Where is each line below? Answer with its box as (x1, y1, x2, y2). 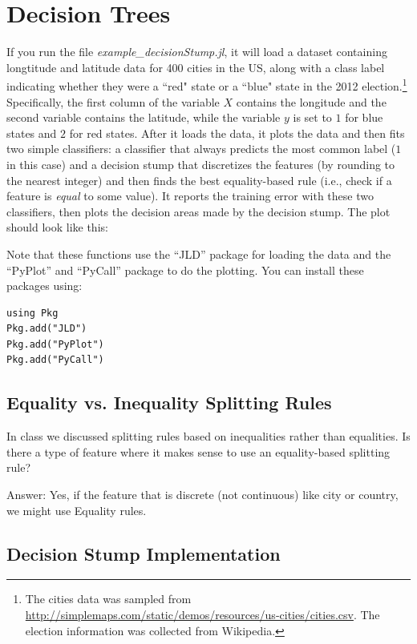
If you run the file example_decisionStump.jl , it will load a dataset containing (6, 43, 387, 60)
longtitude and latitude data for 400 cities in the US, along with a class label (6, 58, 385, 75)
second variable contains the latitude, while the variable (6, 109, 281, 126)
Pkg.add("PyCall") (6, 354, 104, 366)
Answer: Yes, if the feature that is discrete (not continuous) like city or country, (6, 486, 399, 503)
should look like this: (6, 219, 108, 235)
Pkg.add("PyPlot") (6, 338, 104, 350)
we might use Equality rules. (6, 501, 147, 518)
